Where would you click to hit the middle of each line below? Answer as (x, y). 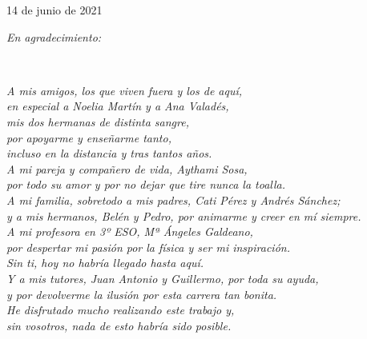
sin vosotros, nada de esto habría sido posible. (119, 325)
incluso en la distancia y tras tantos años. (109, 153)
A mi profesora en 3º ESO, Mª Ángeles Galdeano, (130, 231)
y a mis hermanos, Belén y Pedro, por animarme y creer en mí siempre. (184, 215)
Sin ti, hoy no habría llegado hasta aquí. (105, 263)
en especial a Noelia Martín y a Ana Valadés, (118, 106)
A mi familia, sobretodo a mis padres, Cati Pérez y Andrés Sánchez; (173, 199)
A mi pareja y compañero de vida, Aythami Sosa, (127, 168)
